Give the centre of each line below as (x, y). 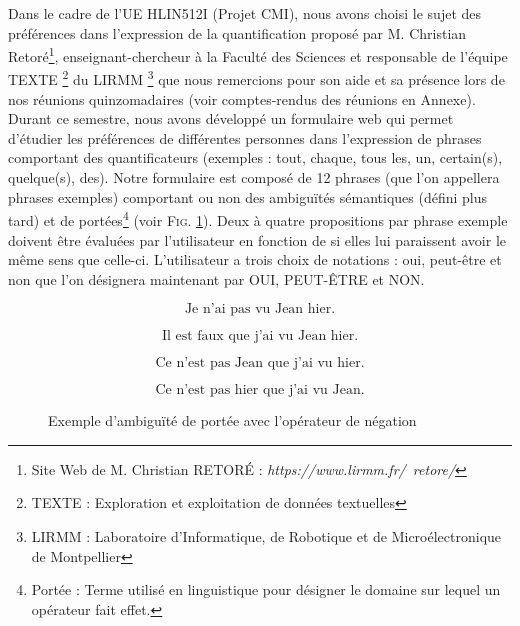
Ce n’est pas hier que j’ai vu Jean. (260, 390)
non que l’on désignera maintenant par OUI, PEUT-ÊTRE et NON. (216, 278)
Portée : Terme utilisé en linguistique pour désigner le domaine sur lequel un (266, 589)
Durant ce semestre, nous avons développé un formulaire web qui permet (231, 118)
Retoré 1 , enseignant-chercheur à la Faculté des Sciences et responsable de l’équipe (258, 54)
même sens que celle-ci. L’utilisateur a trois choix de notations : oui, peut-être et (255, 259)
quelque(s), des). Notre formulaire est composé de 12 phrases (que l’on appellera (254, 177)
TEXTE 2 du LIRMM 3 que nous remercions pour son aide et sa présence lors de (256, 78)
